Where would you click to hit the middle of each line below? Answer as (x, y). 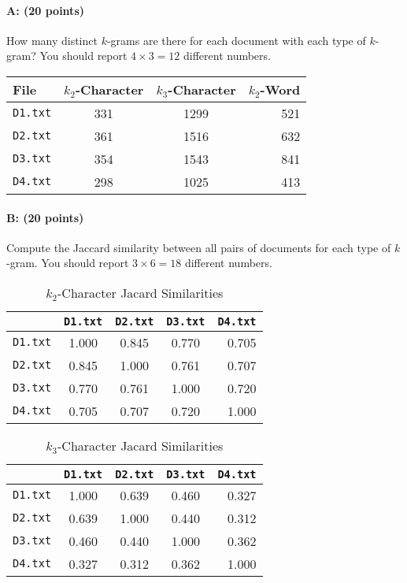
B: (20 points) (45, 217)
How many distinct (52, 40)
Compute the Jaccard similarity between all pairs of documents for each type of (199, 247)
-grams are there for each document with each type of (236, 40)
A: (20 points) (45, 10)
